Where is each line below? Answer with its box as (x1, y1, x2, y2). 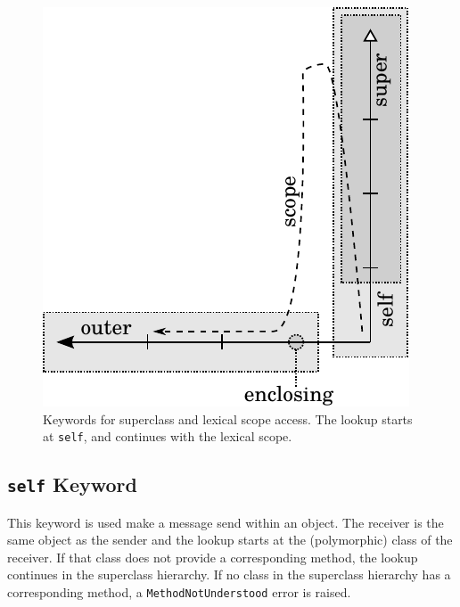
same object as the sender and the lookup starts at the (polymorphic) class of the (7, 530, 453, 549)
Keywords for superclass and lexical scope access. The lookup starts (43, 409, 413, 428)
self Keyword (7, 471, 137, 498)
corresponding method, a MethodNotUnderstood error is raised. (7, 583, 351, 601)
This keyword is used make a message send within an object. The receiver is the (7, 513, 444, 531)
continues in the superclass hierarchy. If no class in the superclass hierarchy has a (7, 565, 451, 584)
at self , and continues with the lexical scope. (43, 427, 292, 446)
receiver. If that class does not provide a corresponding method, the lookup (7, 547, 418, 566)
